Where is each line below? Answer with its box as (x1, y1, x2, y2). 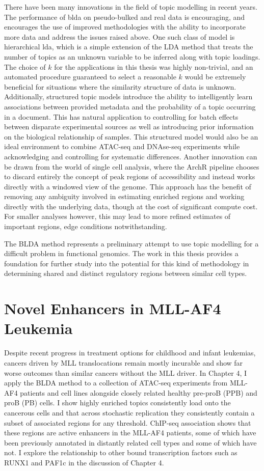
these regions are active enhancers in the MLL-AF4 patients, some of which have (4, 427, 256, 438)
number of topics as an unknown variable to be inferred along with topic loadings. (4, 51, 260, 62)
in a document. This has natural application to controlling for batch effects (4, 111, 239, 122)
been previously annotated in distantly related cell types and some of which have (4, 437, 257, 448)
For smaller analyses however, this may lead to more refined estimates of (4, 211, 231, 221)
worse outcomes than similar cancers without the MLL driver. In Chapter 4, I (4, 367, 247, 378)
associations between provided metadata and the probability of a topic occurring (4, 101, 256, 112)
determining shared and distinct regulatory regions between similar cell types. (4, 268, 247, 279)
